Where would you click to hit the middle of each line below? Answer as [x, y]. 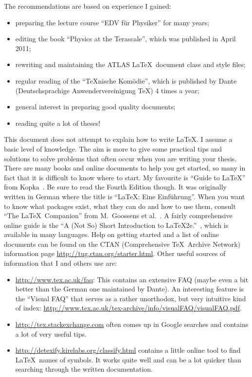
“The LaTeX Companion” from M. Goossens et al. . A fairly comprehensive [118, 215]
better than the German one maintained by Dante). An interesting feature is [130, 289]
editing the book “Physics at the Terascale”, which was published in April [126, 39]
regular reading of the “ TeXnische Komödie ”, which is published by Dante [126, 80]
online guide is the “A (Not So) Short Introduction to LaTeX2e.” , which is [116, 225]
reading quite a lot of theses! [58, 123]
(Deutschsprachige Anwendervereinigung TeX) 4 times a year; [107, 90]
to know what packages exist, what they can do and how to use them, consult [120, 206]
